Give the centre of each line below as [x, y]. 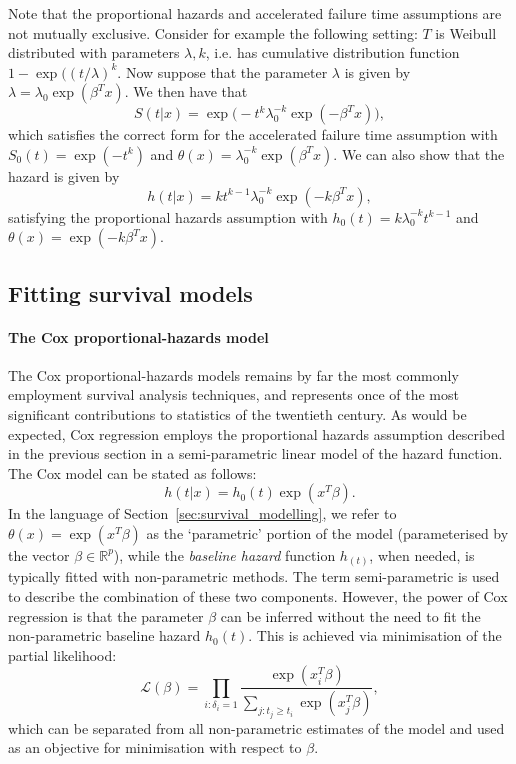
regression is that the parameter [106, 615]
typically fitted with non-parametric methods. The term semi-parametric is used [254, 576]
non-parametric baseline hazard [104, 635]
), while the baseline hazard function [224, 554]
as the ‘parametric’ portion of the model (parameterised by [327, 532]
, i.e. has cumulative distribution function [332, 52]
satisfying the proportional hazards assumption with [168, 216]
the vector [39, 554]
